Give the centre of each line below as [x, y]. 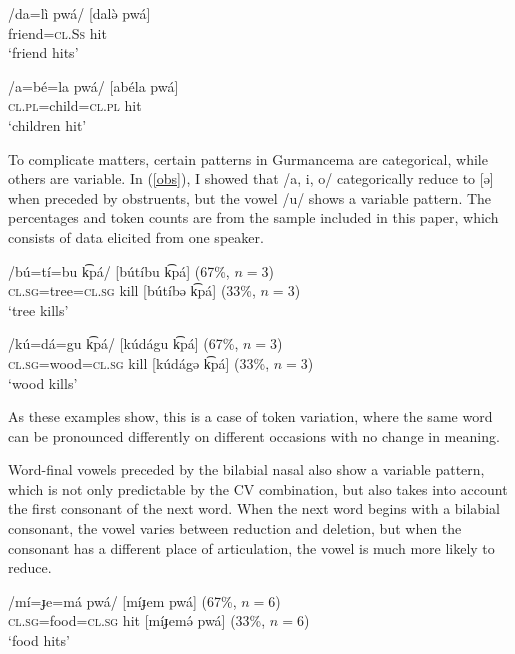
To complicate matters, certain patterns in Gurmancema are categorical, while [248, 158]
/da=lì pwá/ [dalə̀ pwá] [79, 13]
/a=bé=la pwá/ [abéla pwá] [93, 85]
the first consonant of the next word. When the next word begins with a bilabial [254, 508]
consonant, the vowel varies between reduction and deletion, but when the [235, 528]
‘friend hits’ [43, 52]
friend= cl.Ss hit [57, 32]
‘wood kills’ [43, 382]
